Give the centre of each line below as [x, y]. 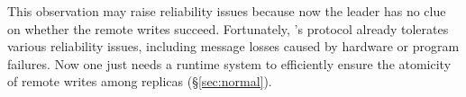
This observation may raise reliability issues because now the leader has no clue [227, 11]
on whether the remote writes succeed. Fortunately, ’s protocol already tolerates [228, 28]
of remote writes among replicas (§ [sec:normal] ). [140, 81]
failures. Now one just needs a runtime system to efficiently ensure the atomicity [229, 63]
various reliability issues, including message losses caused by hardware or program [233, 46]
